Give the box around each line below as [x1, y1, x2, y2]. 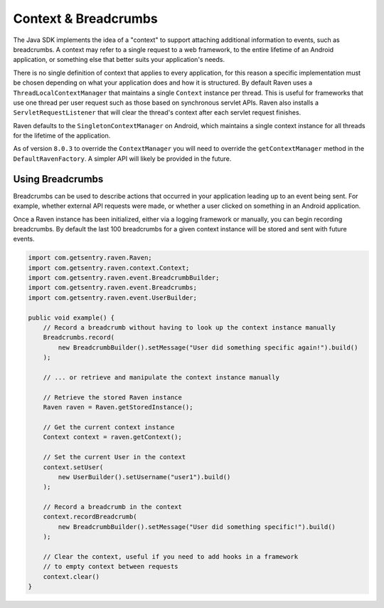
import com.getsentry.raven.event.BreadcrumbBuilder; [28, 274, 220, 282]
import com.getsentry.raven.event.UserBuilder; [28, 293, 197, 302]
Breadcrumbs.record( [43, 333, 115, 342]
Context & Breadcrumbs [13, 11, 158, 26]
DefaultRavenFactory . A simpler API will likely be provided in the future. [13, 154, 232, 163]
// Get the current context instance [43, 423, 175, 431]
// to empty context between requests [43, 562, 178, 571]
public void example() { [28, 313, 115, 322]
